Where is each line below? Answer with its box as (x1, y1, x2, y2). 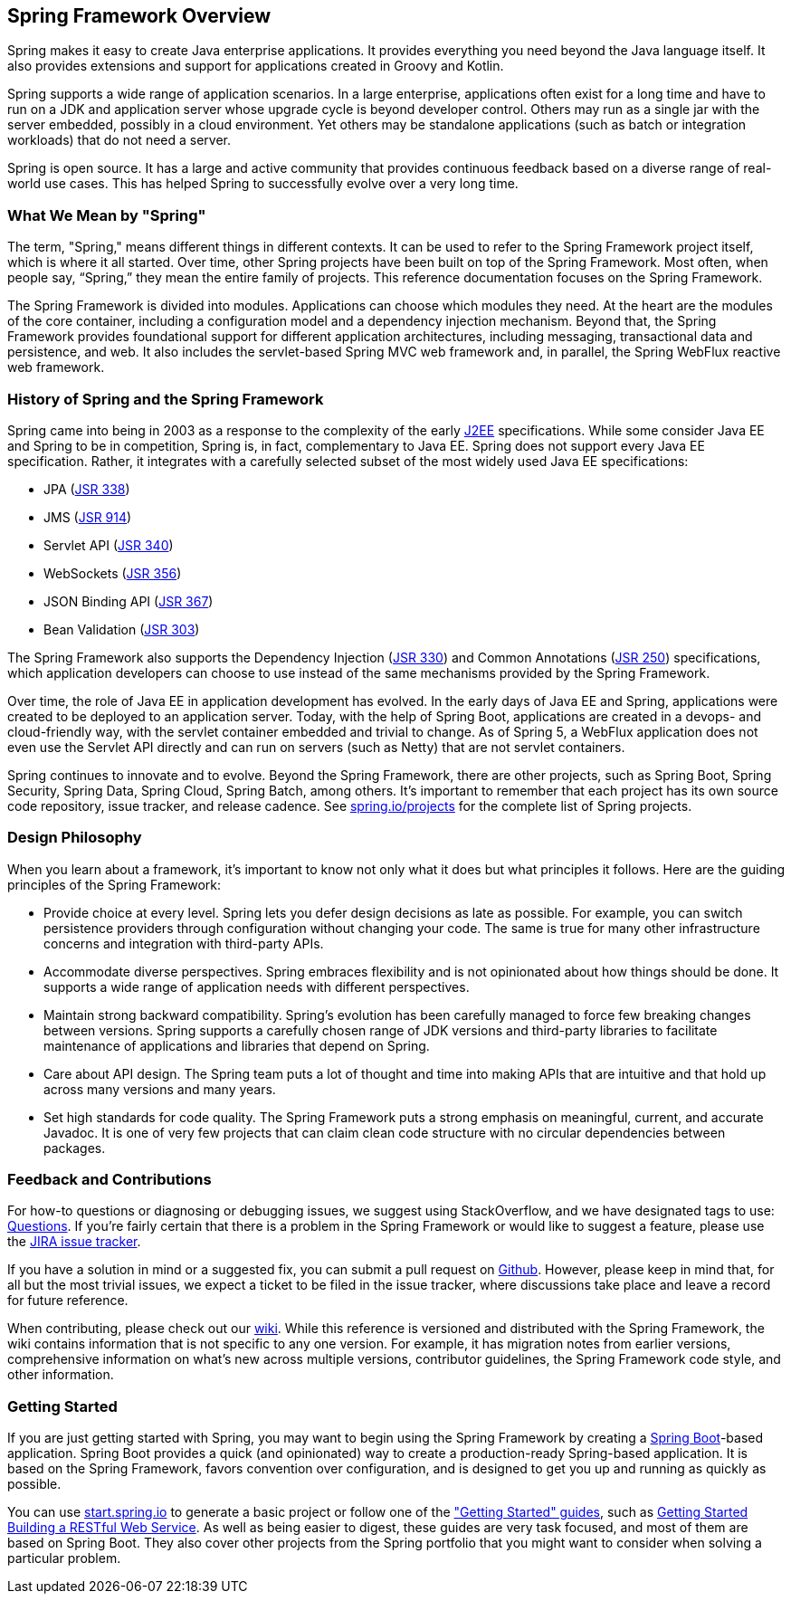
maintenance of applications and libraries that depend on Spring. (43, 1037, 430, 1053)
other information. (7, 1367, 114, 1383)
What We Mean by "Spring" (7, 205, 206, 224)
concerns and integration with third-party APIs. (43, 935, 324, 951)
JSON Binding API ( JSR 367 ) (43, 593, 214, 609)
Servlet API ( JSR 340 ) (43, 537, 174, 553)
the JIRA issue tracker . (7, 1234, 141, 1250)
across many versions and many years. (43, 1081, 276, 1097)
